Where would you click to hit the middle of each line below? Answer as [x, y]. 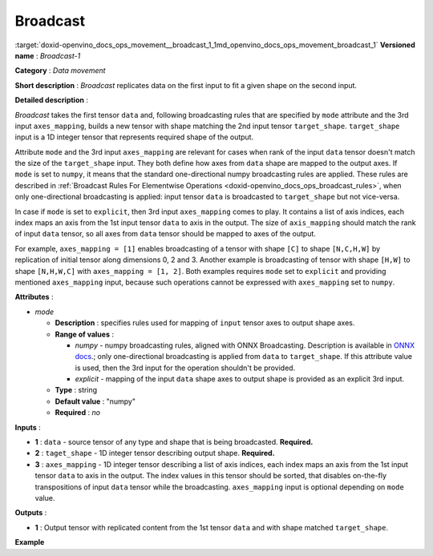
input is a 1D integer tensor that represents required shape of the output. [134, 137]
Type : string [76, 390]
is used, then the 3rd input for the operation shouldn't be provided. [185, 368]
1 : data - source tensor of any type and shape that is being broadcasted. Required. [174, 442]
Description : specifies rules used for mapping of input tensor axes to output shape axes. [205, 323]
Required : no [77, 413]
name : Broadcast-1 [48, 55]
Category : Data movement [60, 71]
